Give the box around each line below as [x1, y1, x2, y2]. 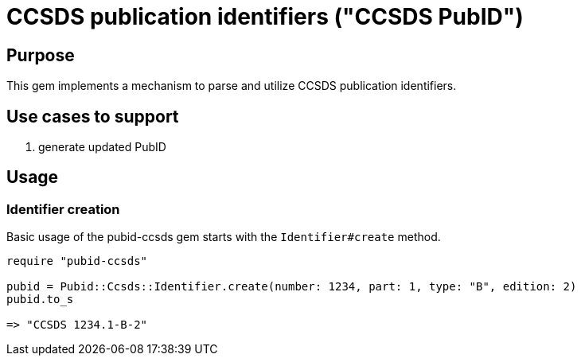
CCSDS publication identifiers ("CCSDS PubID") [6, 3, 524, 30]
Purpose [6, 45, 75, 65]
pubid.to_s [6, 293, 74, 306]
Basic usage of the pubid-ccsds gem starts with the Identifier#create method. [6, 230, 441, 244]
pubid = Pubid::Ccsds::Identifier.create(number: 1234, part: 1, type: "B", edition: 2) [6, 280, 577, 294]
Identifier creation [6, 200, 120, 217]
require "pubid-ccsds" [6, 255, 148, 268]
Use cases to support [6, 106, 179, 127]
